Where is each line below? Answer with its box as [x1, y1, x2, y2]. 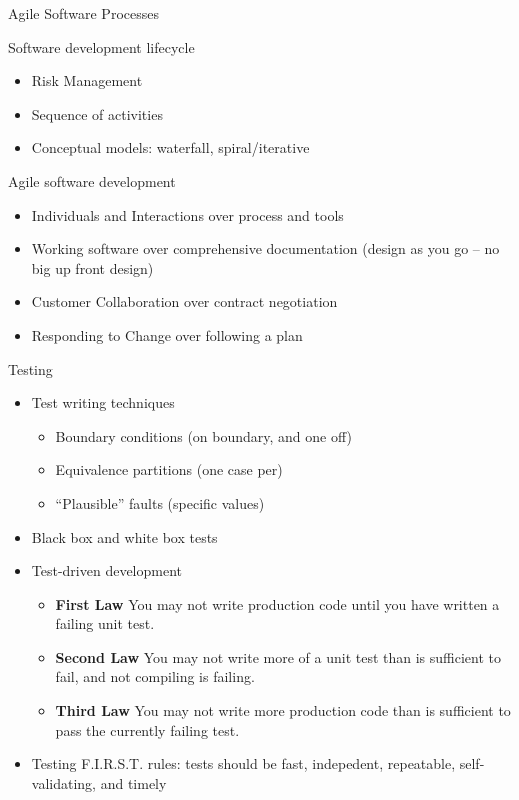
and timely [100, 772, 167, 793]
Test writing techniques [31, 392, 175, 413]
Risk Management [31, 70, 143, 91]
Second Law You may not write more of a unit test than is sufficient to [55, 646, 502, 667]
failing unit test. [55, 613, 155, 634]
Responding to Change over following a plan [31, 324, 303, 345]
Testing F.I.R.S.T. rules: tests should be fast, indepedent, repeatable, [31, 753, 456, 774]
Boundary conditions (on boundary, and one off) [55, 425, 352, 446]
